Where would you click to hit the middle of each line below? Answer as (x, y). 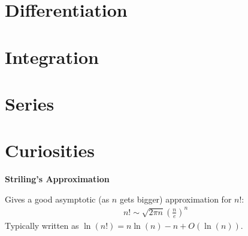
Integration (52, 56)
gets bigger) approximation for (176, 199)
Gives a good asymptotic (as (57, 199)
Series (30, 103)
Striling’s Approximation (57, 179)
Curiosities (50, 150)
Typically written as (42, 225)
